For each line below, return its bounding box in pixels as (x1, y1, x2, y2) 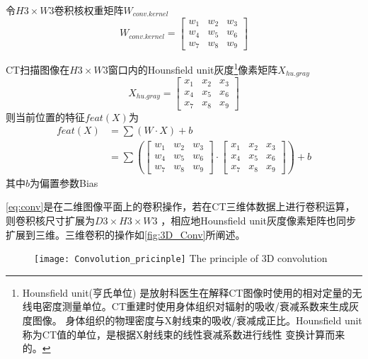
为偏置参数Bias (30, 175, 98, 190)
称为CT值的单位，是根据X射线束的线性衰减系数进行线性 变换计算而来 (22, 326, 345, 341)
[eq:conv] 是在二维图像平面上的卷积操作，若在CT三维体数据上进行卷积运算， (6, 199, 355, 214)
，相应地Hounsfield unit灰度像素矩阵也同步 (161, 213, 357, 228)
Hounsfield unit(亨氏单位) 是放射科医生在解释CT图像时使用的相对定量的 (22, 285, 352, 300)
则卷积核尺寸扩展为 (6, 213, 95, 228)
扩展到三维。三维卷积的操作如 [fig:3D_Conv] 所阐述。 (6, 227, 246, 241)
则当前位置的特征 (6, 109, 85, 124)
